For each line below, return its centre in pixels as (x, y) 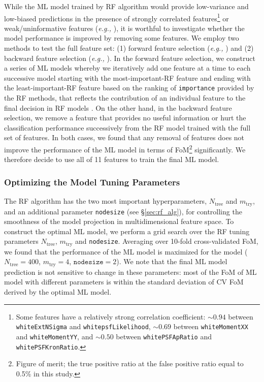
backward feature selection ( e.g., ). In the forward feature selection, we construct (130, 58)
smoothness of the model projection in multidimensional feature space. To (119, 221)
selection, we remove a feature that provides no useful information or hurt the (125, 118)
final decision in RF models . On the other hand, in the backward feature (118, 107)
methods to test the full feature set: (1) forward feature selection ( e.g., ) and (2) (129, 48)
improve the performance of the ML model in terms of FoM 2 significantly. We (125, 149)
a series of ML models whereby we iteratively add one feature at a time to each (127, 68)
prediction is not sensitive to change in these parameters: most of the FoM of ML (130, 272)
